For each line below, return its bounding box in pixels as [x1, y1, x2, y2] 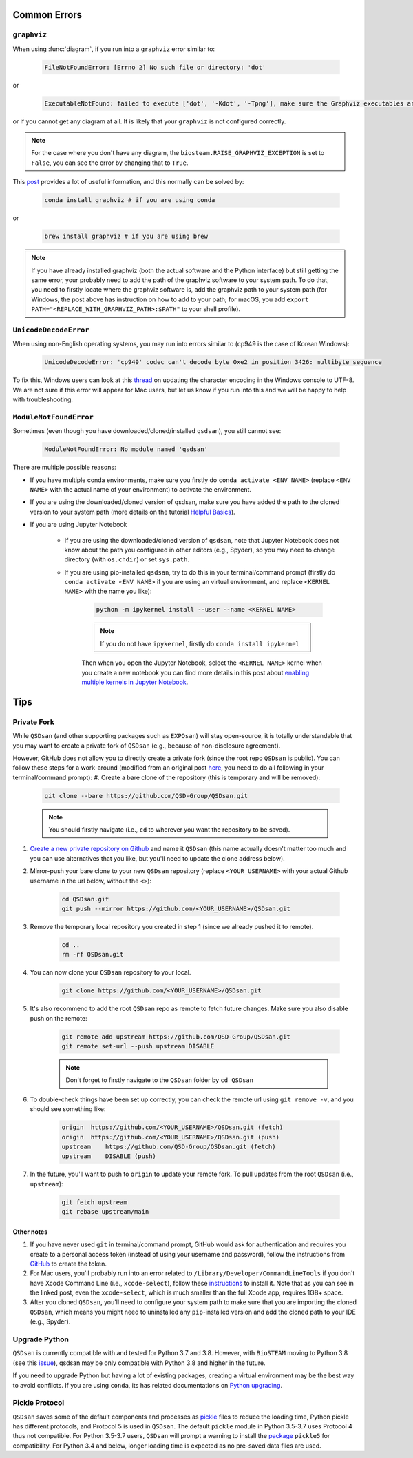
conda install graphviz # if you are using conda [44, 197, 215, 204]
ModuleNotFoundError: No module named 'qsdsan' [44, 446, 208, 453]
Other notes [12, 1228, 48, 1236]
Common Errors [12, 9, 83, 21]
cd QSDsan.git [61, 895, 109, 903]
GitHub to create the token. [30, 1259, 107, 1268]
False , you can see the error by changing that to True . [31, 159, 189, 167]
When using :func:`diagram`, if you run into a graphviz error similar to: [12, 45, 215, 53]
